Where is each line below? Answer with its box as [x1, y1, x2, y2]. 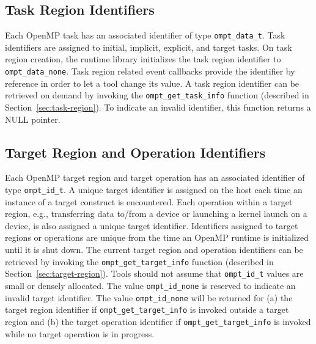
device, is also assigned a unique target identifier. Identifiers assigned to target [5, 219, 298, 232]
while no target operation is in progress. [5, 327, 155, 340]
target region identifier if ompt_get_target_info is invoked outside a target [5, 303, 289, 316]
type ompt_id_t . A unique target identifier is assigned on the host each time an [5, 183, 303, 196]
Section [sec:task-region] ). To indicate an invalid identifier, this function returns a [5, 100, 311, 113]
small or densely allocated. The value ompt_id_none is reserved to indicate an [5, 279, 296, 291]
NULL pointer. [5, 112, 61, 125]
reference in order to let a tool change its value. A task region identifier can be [5, 76, 299, 89]
